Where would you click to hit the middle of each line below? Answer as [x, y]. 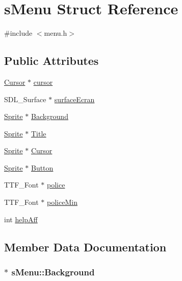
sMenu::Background [53, 272]
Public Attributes [51, 61]
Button [42, 167]
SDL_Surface [25, 99]
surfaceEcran [74, 99]
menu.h [56, 33]
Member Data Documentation [85, 247]
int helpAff [21, 219]
